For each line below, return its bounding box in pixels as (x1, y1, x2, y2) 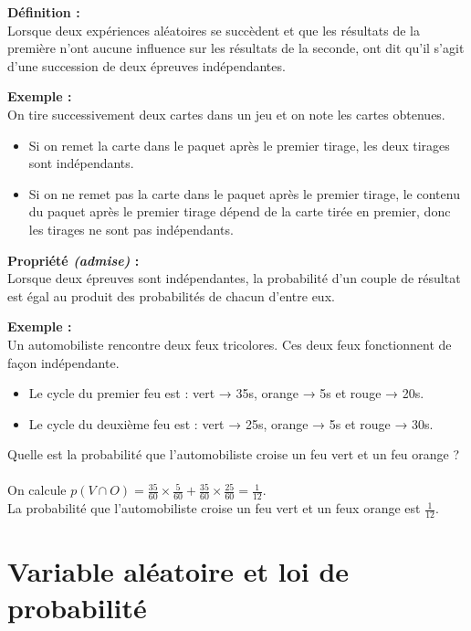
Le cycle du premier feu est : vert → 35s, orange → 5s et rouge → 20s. (28, 384, 424, 403)
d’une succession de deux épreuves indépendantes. (7, 56, 286, 75)
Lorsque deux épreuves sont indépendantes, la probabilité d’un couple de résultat (7, 268, 461, 288)
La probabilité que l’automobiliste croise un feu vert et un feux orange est (7, 499, 421, 518)
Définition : (7, 3, 80, 21)
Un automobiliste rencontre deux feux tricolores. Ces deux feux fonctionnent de (7, 334, 452, 353)
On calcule (7, 480, 67, 500)
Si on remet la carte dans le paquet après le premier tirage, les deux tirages (28, 135, 450, 154)
